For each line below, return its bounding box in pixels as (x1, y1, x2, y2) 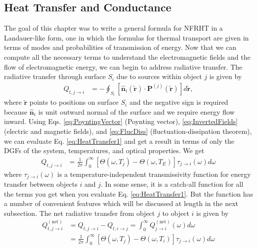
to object (162, 207, 189, 218)
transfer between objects (4, 179, 78, 189)
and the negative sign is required (129, 97, 228, 107)
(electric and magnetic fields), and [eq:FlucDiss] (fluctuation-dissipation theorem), (4, 126, 252, 136)
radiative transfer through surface (4, 71, 106, 82)
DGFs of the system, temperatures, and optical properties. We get (4, 145, 205, 156)
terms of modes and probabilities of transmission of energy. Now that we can (4, 42, 236, 52)
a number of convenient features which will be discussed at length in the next (4, 198, 239, 208)
